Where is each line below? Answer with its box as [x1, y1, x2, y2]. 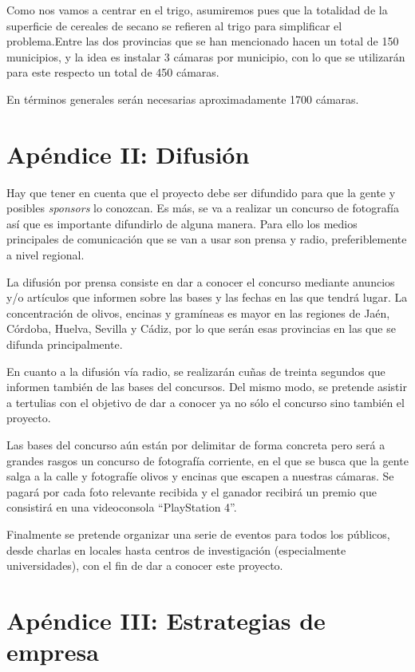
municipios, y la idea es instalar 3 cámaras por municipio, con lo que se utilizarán [6, 48, 405, 65]
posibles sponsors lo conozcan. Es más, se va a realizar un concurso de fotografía [6, 200, 399, 216]
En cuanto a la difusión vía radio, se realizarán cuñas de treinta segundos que [6, 362, 385, 379]
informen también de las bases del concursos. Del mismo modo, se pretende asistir [6, 378, 407, 395]
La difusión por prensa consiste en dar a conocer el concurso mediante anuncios [6, 273, 395, 290]
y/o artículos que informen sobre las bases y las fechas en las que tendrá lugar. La [6, 289, 408, 306]
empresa [6, 635, 99, 668]
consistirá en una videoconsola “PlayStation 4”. [6, 499, 237, 516]
